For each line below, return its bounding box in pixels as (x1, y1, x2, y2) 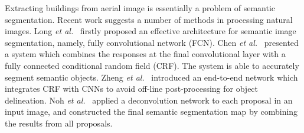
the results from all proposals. (5, 117, 113, 129)
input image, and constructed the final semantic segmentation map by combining (5, 105, 298, 118)
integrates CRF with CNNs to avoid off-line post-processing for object (5, 82, 259, 95)
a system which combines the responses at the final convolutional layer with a (5, 48, 286, 60)
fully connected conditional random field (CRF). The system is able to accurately (5, 59, 299, 71)
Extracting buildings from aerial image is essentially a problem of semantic (5, 2, 276, 14)
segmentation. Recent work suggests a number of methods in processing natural (5, 13, 293, 25)
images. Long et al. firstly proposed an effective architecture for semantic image (5, 25, 296, 37)
